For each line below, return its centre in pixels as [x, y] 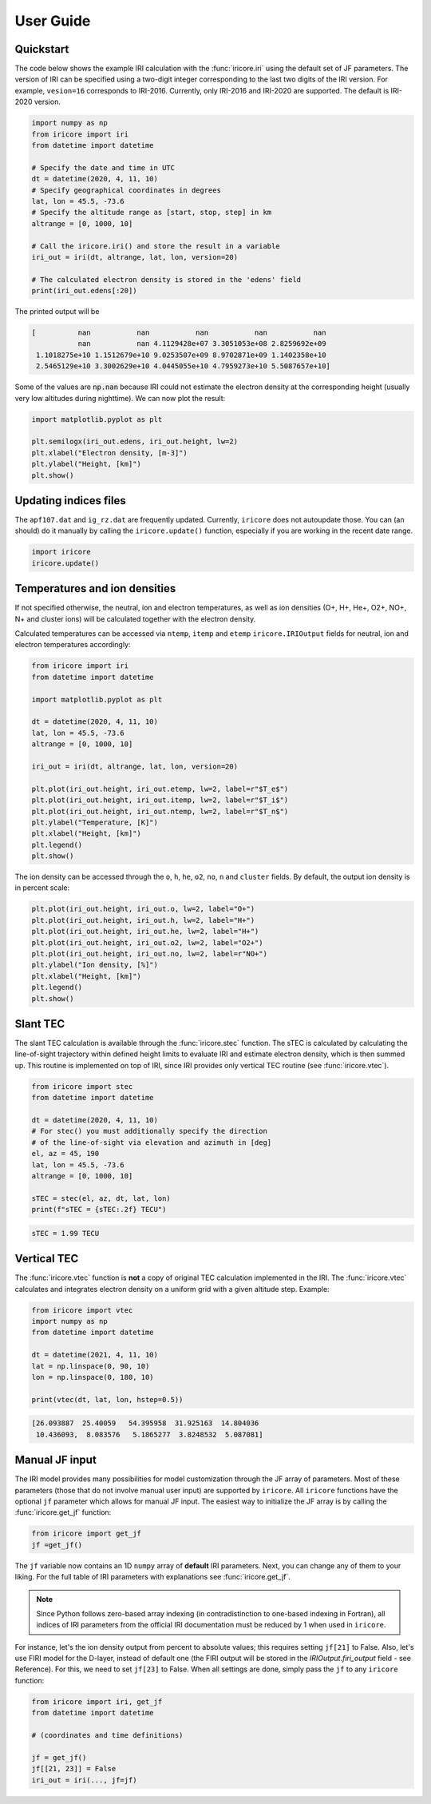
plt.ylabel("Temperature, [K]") [95, 822]
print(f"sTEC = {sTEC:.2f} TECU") [99, 1210]
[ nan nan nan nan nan [179, 333]
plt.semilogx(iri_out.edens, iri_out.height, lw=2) [135, 442]
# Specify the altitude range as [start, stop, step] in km [152, 213]
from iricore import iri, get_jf [97, 1701]
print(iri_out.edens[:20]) [84, 291]
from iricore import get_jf [86, 1534]
